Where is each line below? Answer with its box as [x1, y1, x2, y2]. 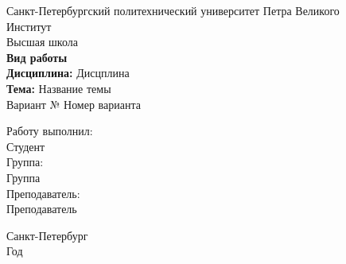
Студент [6, 138, 45, 154]
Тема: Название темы [6, 80, 111, 96]
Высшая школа [6, 33, 78, 50]
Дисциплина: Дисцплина [6, 64, 130, 81]
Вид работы [6, 49, 68, 65]
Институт [6, 17, 52, 34]
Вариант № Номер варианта [6, 95, 141, 112]
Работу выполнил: [6, 122, 93, 139]
